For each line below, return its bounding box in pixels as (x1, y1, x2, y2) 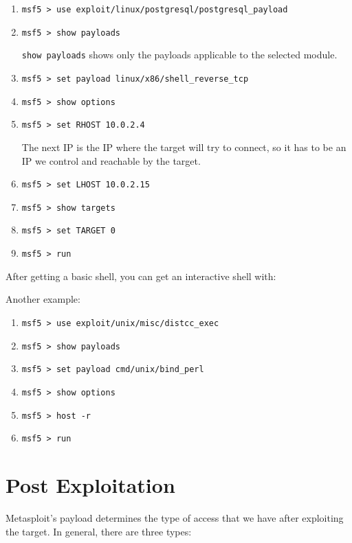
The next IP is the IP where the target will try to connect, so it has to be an (21, 139, 346, 154)
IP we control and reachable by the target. (21, 153, 201, 167)
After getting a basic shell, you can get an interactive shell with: (5, 268, 276, 283)
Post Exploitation (5, 471, 175, 499)
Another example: (5, 292, 80, 306)
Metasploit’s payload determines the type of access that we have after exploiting (5, 511, 344, 524)
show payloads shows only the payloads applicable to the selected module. (21, 47, 338, 62)
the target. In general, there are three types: (5, 524, 192, 538)
